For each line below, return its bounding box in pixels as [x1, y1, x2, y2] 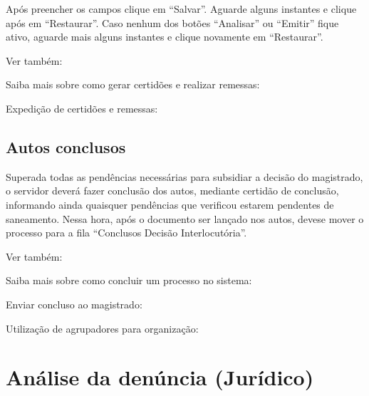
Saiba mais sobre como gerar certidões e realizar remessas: [6, 77, 260, 92]
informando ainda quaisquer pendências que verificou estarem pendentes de [6, 197, 334, 212]
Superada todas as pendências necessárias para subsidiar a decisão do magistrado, [6, 169, 363, 184]
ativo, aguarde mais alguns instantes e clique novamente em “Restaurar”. [6, 29, 323, 44]
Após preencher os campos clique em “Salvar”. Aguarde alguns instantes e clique [6, 1, 357, 16]
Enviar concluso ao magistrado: [6, 296, 142, 311]
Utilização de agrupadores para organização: [6, 321, 199, 335]
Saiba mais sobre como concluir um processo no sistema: [6, 273, 252, 288]
